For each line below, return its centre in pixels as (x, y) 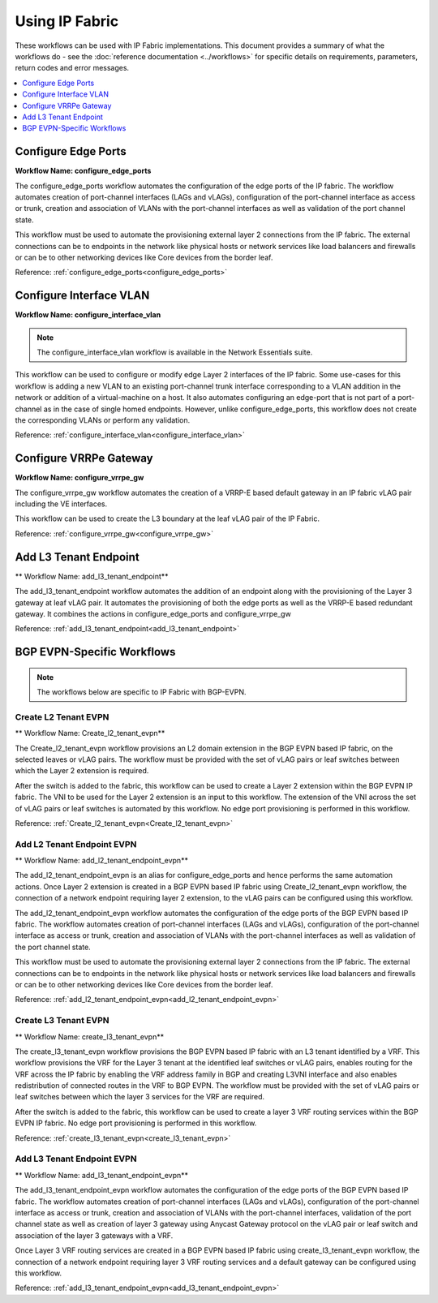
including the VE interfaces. (61, 504)
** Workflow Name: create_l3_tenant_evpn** (90, 1036)
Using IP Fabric (67, 21)
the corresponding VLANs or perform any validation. (103, 420)
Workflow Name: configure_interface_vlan (88, 315)
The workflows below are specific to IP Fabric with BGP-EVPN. (142, 692)
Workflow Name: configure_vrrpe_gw (79, 478)
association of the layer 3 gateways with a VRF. (94, 1235)
